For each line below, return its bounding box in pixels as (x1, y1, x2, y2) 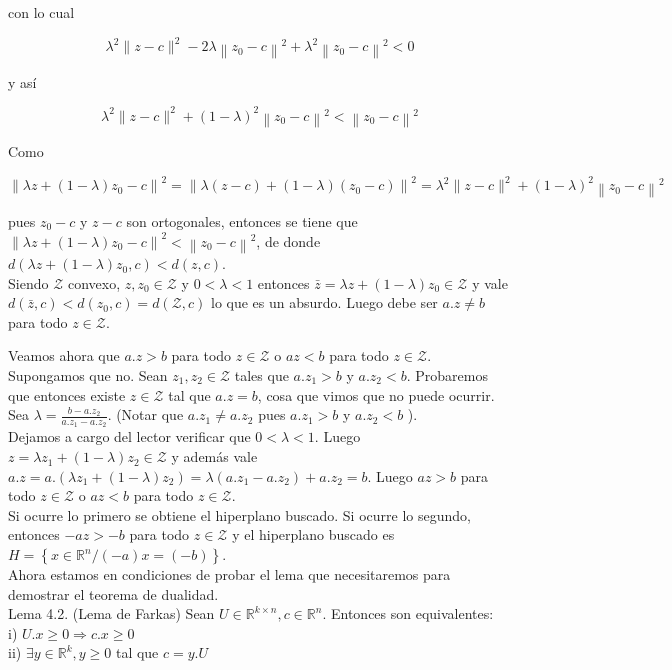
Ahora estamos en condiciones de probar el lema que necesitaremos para (8, 564, 451, 585)
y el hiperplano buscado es (232, 524, 395, 545)
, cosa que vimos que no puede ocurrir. (257, 384, 495, 405)
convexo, (67, 272, 121, 293)
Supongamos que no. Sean (8, 365, 168, 386)
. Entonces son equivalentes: (322, 603, 494, 624)
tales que (234, 365, 289, 386)
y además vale (171, 446, 258, 467)
